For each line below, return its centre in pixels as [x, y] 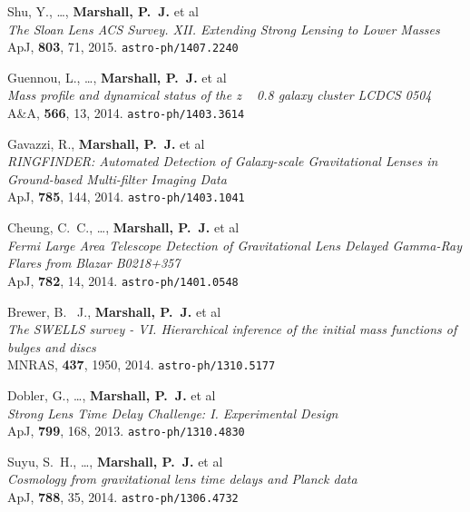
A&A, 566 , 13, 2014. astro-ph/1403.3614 [126, 113]
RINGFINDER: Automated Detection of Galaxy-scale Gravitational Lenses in [223, 161]
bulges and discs [52, 346]
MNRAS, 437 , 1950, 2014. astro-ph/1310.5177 [142, 364]
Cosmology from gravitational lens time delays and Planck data [182, 479]
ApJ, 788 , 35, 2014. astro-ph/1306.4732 [123, 497]
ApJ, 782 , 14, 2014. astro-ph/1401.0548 [123, 280]
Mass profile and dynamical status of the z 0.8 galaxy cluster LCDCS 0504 [220, 95]
